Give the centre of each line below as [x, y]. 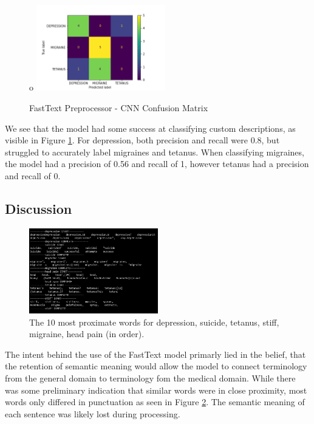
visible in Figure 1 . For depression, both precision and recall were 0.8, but [142, 140]
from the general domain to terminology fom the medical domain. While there [150, 378]
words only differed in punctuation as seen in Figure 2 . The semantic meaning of [155, 402]
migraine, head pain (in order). [87, 334]
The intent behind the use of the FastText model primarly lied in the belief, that [155, 354]
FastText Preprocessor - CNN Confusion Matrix [119, 107]
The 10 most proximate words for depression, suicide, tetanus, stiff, [154, 322]
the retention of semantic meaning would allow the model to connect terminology [156, 366]
